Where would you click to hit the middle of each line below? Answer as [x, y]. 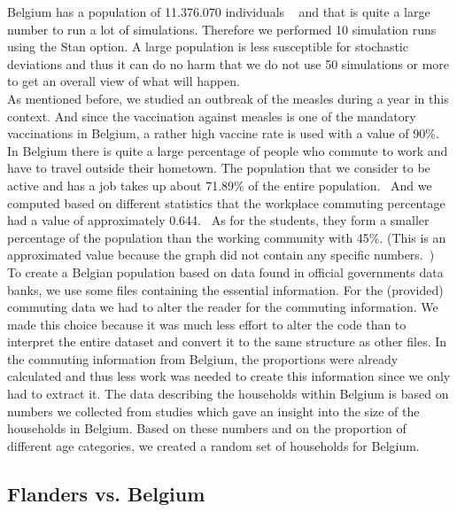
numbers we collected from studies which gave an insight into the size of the [213, 411]
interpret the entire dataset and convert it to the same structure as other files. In [227, 341]
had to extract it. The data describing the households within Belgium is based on [228, 394]
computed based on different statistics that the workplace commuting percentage [226, 202]
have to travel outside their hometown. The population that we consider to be [219, 168]
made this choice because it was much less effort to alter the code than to [207, 324]
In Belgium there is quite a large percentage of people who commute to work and [228, 150]
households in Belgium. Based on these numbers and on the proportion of [207, 428]
